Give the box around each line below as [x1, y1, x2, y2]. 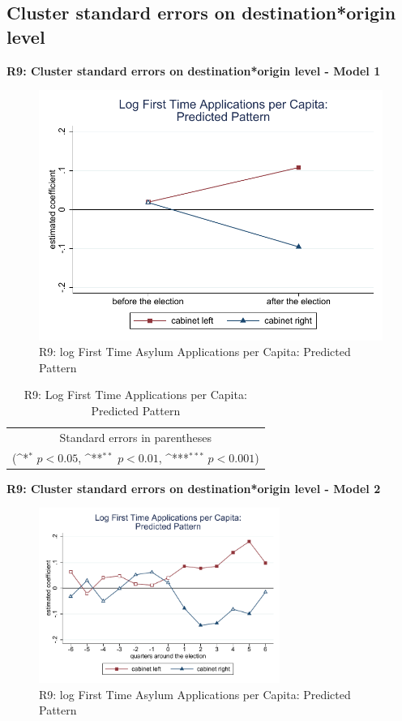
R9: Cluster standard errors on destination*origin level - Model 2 [6, 479, 381, 496]
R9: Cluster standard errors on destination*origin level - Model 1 [6, 62, 381, 79]
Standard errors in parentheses [59, 428, 212, 445]
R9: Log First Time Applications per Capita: [24, 386, 247, 403]
